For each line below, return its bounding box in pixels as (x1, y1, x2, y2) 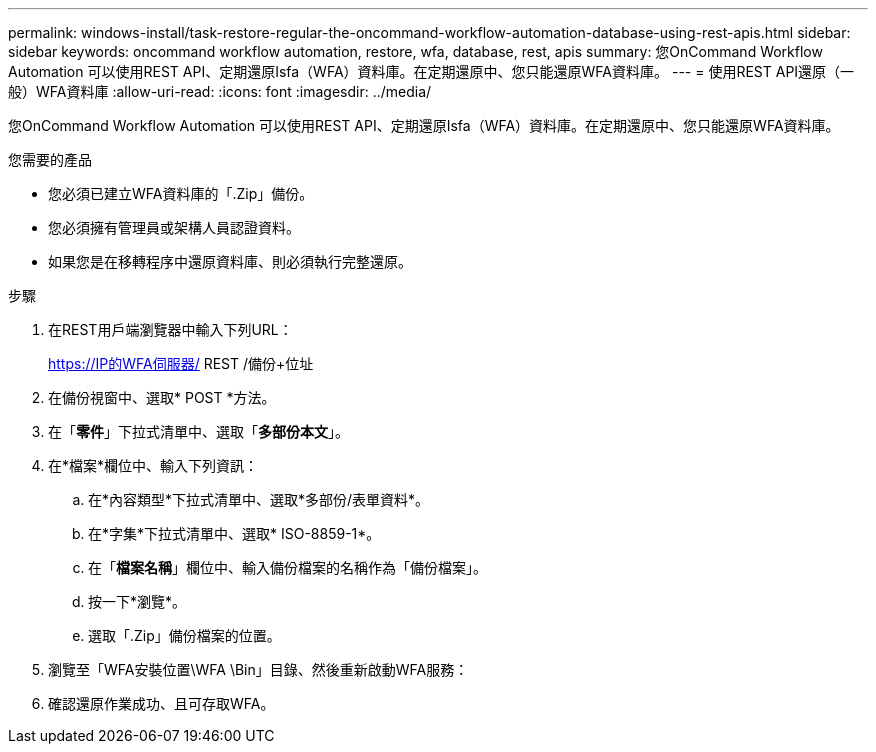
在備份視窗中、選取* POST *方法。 (48, 389, 276, 406)
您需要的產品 (8, 151, 92, 168)
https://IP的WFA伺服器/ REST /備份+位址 (48, 355, 314, 372)
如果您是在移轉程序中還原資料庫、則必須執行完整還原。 (48, 253, 412, 270)
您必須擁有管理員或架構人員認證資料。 (48, 219, 300, 236)
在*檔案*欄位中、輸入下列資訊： (48, 457, 259, 474)
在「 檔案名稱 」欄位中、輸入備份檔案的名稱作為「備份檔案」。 (88, 559, 487, 576)
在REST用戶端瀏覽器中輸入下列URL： (48, 321, 293, 338)
